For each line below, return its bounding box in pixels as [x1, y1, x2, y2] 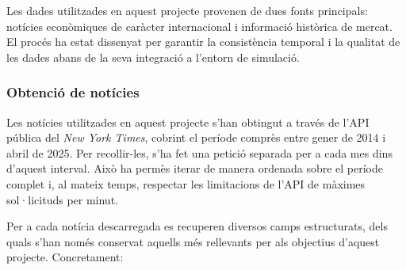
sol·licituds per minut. [6, 191, 118, 207]
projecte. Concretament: [6, 249, 124, 265]
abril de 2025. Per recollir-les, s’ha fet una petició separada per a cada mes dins [6, 144, 393, 161]
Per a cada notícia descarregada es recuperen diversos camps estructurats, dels [6, 218, 388, 234]
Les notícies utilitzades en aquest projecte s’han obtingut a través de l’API [6, 113, 370, 130]
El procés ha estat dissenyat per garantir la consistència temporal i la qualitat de [6, 33, 400, 50]
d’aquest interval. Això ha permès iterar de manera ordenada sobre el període [6, 160, 383, 177]
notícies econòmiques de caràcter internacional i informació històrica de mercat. [6, 17, 393, 34]
